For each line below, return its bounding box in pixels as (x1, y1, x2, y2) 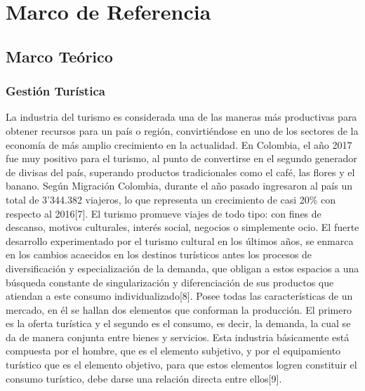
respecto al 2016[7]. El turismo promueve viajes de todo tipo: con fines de (6, 206, 321, 220)
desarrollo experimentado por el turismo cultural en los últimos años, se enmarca (6, 233, 354, 248)
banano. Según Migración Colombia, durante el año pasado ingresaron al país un (6, 178, 352, 193)
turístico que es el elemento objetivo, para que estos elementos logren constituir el (6, 357, 357, 372)
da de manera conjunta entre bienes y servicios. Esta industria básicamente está (6, 329, 350, 344)
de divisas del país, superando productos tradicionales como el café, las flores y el (6, 164, 355, 179)
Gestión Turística (6, 82, 105, 100)
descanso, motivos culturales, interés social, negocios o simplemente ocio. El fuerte (6, 220, 359, 234)
